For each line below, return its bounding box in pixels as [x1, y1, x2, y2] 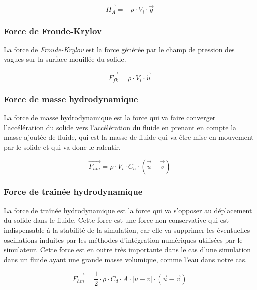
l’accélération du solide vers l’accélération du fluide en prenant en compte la [4, 122, 237, 132]
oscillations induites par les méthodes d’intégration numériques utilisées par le [4, 234, 243, 245]
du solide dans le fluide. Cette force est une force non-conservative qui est [4, 215, 229, 225]
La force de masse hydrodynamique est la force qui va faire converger [4, 112, 216, 123]
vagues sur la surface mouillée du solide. [4, 54, 126, 64]
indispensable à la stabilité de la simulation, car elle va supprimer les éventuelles [4, 224, 250, 235]
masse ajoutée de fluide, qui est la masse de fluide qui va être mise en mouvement [4, 132, 254, 142]
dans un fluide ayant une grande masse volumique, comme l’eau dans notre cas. [4, 254, 247, 264]
